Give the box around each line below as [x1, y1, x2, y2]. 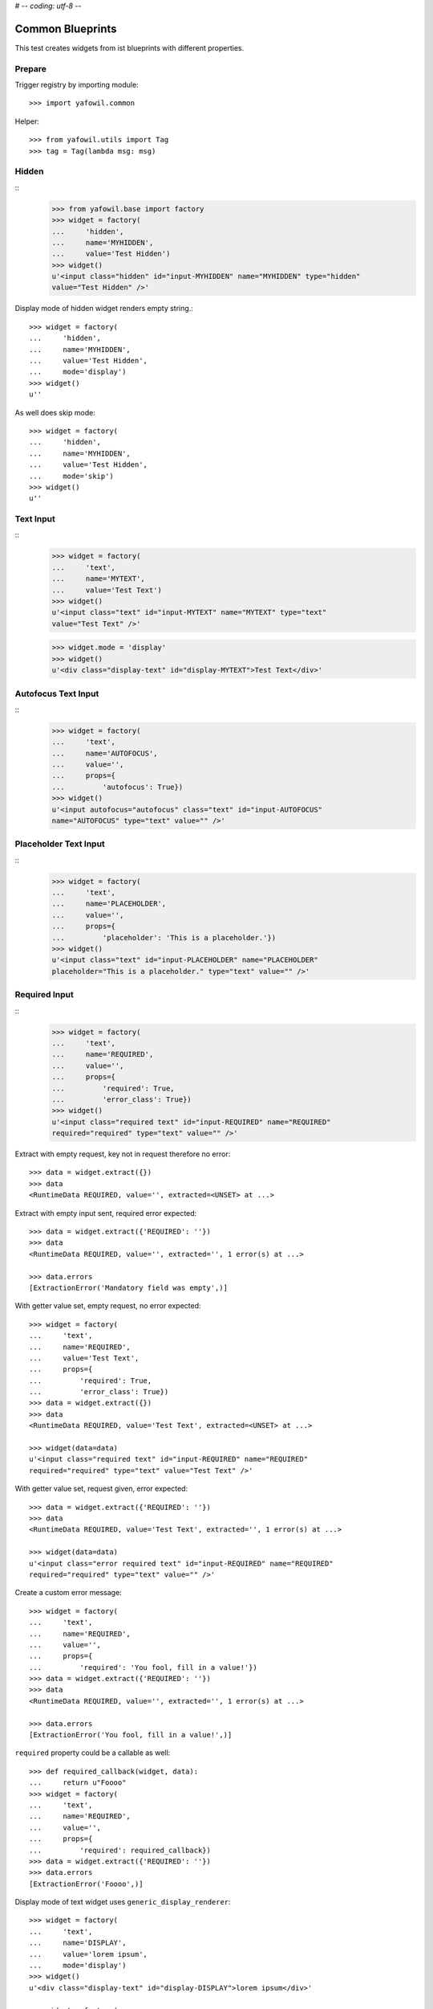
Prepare [14, 63, 47, 74]
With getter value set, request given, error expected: [14, 1483, 188, 1494]
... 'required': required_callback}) [29, 1845, 212, 1855]
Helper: [14, 117, 39, 126]
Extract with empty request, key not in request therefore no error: [14, 1149, 231, 1159]
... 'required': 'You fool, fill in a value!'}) [29, 1663, 258, 1671]
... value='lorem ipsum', [29, 1950, 148, 1958]
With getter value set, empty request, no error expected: [14, 1301, 201, 1311]
